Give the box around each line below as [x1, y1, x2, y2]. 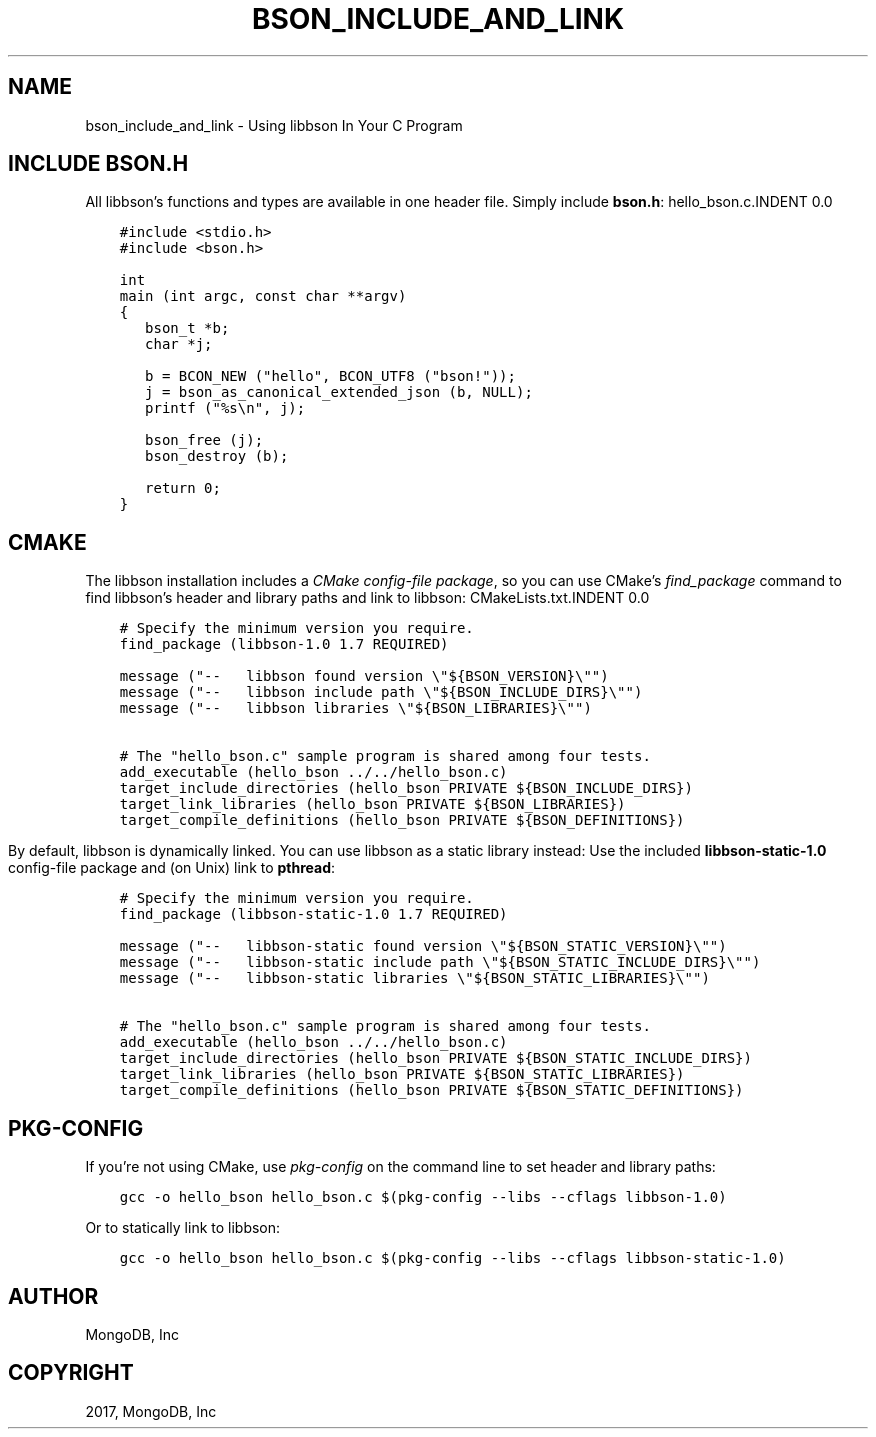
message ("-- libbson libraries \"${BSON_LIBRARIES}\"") [119, 700, 592, 717]
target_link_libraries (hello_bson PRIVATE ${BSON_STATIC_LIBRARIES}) [119, 1066, 685, 1083]
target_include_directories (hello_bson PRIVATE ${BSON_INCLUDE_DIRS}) [119, 780, 693, 797]
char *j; [145, 336, 213, 353]
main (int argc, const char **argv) [119, 288, 407, 305]
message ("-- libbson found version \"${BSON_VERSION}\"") [119, 668, 609, 685]
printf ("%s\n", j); [145, 400, 306, 417]
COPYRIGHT [8, 1360, 134, 1386]
